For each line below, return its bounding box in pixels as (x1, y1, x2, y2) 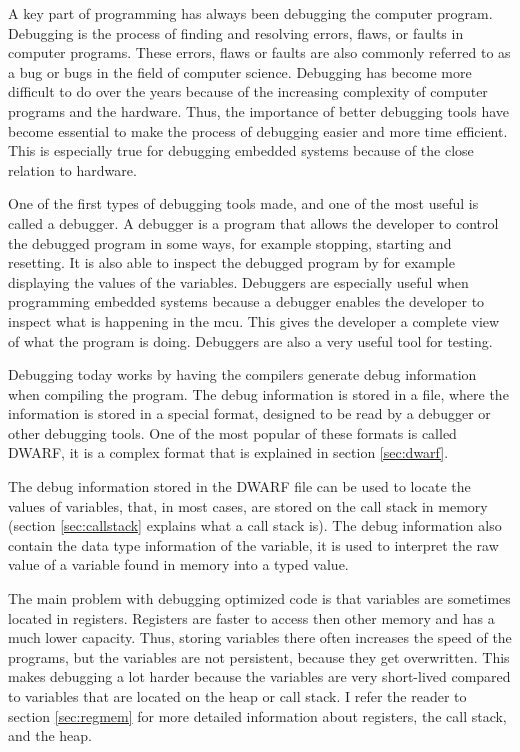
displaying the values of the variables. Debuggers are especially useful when (8, 271, 469, 292)
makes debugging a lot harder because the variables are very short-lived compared (8, 666, 511, 687)
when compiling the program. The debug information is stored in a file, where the (8, 383, 509, 404)
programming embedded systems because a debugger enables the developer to (8, 291, 485, 312)
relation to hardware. (8, 159, 137, 180)
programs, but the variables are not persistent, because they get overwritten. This (8, 646, 510, 667)
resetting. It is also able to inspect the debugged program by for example (8, 252, 455, 273)
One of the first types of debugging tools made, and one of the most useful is (8, 193, 479, 214)
